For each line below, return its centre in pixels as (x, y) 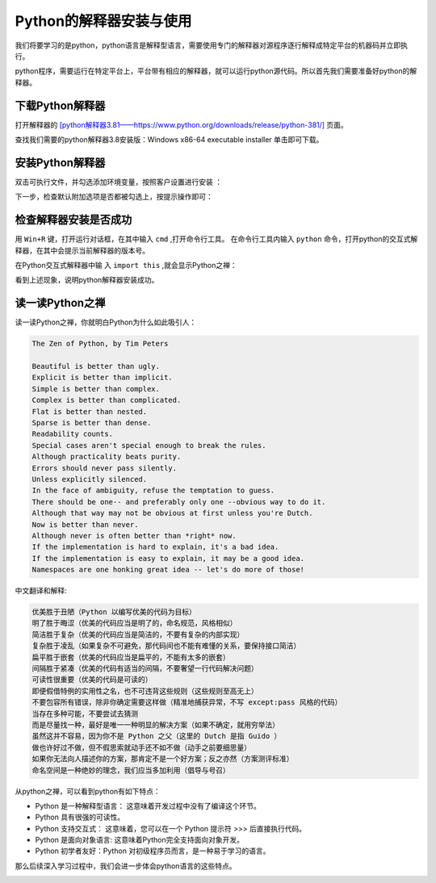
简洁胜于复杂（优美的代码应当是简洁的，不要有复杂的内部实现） (138, 634)
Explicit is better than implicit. (102, 378)
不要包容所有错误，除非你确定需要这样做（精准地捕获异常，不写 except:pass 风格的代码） (187, 703)
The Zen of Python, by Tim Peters (100, 344)
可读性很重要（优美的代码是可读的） (92, 680)
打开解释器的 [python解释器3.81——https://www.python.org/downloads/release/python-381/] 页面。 (182, 124)
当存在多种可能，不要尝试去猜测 (85, 714)
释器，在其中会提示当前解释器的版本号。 (82, 250)
